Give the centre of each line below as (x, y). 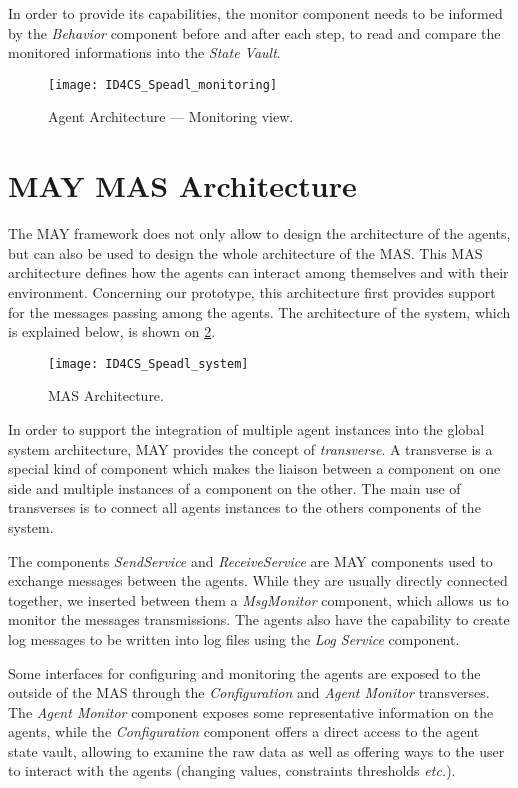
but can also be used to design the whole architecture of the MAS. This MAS (245, 252)
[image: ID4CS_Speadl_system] (148, 363)
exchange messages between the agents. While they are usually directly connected (258, 580)
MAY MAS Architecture (182, 185)
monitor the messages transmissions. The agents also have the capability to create (259, 619)
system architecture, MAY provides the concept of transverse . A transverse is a (250, 448)
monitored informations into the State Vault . (144, 52)
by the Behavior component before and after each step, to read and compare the (254, 32)
